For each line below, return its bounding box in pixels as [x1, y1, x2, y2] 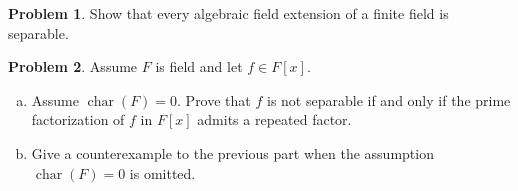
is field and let [155, 56, 243, 77]
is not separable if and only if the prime [266, 89, 511, 110]
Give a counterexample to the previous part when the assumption [31, 142, 434, 163]
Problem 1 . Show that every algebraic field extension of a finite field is [8, 3, 449, 23]
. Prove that [177, 89, 251, 110]
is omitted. [129, 162, 196, 183]
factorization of [31, 109, 125, 130]
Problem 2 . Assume [8, 56, 138, 77]
